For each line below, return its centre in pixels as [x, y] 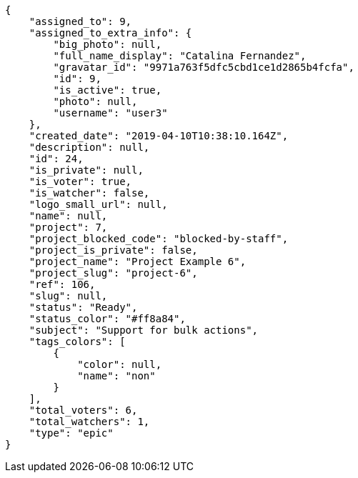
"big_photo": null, [108, 44]
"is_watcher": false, [89, 193]
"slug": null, [68, 296]
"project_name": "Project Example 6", [138, 262]
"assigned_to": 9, [80, 21]
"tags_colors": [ [77, 342]
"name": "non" [116, 376]
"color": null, [120, 364]
